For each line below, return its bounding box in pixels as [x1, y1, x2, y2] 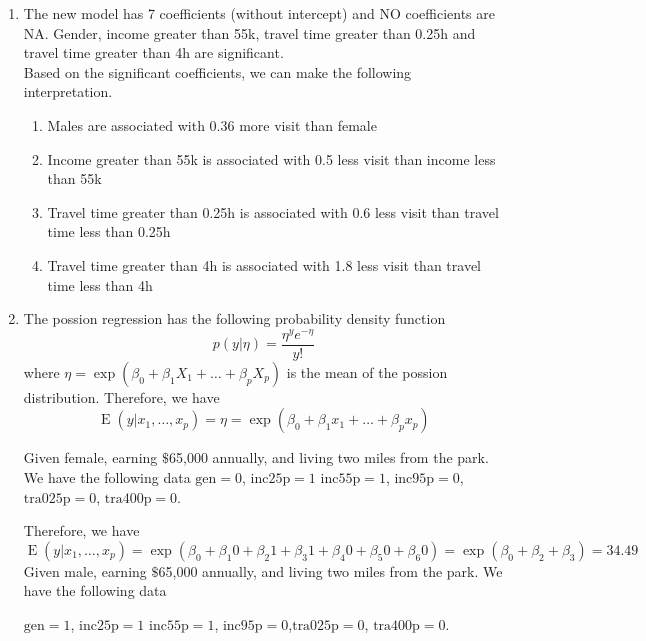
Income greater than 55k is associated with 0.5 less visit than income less [47, 148, 496, 169]
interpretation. [23, 81, 113, 102]
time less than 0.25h [47, 221, 171, 242]
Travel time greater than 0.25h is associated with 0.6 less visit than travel [47, 201, 499, 222]
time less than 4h [47, 274, 153, 295]
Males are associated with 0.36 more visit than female [47, 114, 377, 135]
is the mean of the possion [286, 361, 448, 382]
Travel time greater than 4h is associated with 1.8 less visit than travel [47, 254, 482, 275]
